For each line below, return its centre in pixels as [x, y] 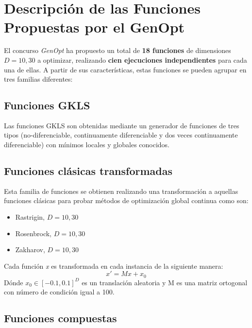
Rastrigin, [30, 217]
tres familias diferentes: [38, 79]
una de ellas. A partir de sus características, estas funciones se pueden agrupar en [125, 69]
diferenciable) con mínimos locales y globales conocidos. [87, 145]
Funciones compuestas [60, 318]
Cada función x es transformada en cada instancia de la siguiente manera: [114, 266]
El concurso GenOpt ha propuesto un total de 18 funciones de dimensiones [118, 50]
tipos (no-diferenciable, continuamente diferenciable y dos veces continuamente [121, 135]
